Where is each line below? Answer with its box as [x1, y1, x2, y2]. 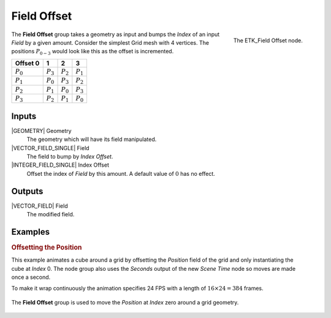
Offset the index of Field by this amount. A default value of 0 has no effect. [26, 170, 216, 177]
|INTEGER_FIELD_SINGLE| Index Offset [11, 161, 110, 168]
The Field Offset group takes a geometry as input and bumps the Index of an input [11, 31, 220, 38]
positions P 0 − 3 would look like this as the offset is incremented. [11, 48, 174, 56]
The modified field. [26, 211, 75, 218]
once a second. [11, 273, 51, 281]
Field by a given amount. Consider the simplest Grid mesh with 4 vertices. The [11, 39, 210, 46]
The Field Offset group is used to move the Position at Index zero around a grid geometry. [11, 298, 239, 306]
